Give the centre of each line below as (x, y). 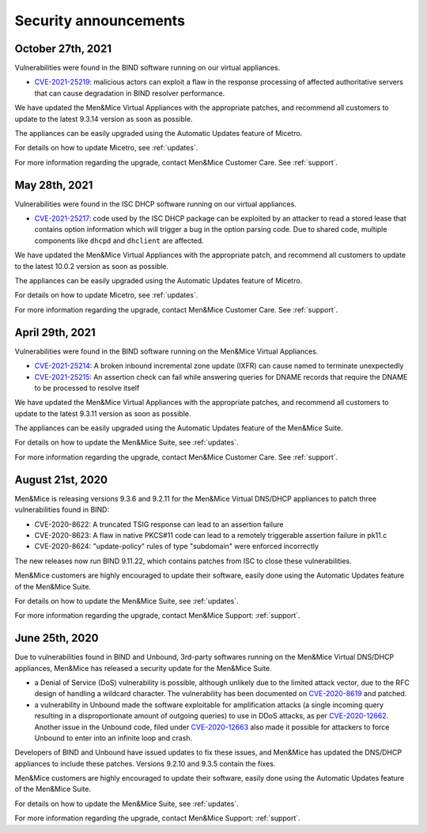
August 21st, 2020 (61, 480)
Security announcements (100, 21)
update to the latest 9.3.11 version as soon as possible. (103, 413)
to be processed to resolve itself (87, 388)
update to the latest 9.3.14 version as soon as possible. (104, 119)
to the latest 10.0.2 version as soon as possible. (92, 266)
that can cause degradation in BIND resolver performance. (130, 93)
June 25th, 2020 (57, 638)
